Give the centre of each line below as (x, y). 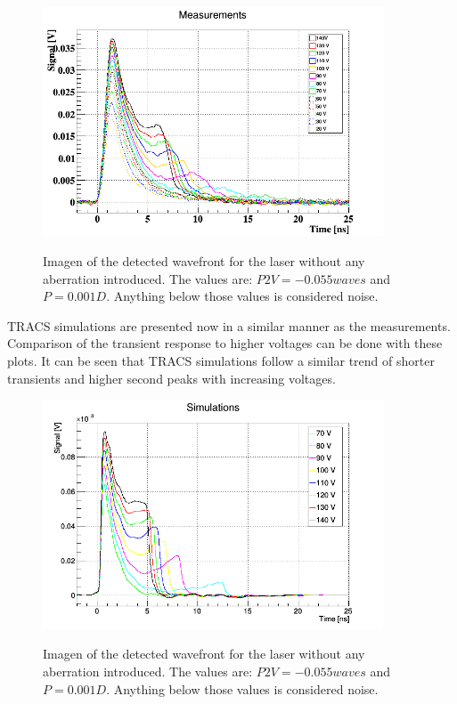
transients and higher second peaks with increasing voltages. (171, 378)
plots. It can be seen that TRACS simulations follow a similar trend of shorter (221, 361)
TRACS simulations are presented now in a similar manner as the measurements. (229, 325)
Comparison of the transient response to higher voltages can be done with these (225, 343)
